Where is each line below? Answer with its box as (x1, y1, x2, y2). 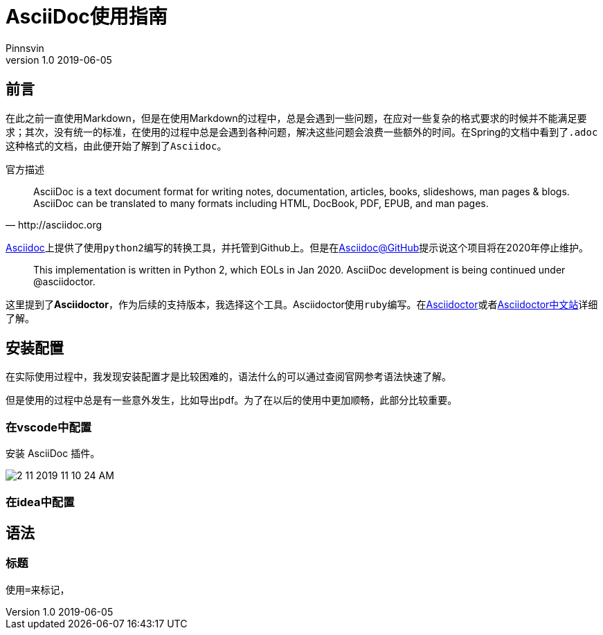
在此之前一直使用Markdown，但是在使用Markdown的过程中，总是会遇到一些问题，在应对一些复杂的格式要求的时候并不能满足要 (6, 111, 587, 124)
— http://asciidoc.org (6, 218, 102, 231)
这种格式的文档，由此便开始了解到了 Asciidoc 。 (6, 139, 227, 152)
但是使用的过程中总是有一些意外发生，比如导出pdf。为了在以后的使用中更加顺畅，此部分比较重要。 (6, 394, 458, 406)
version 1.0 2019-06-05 (6, 53, 112, 66)
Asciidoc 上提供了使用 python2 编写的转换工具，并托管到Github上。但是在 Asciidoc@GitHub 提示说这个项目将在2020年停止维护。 (6, 241, 589, 253)
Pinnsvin (6, 42, 44, 54)
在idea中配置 (6, 494, 75, 509)
